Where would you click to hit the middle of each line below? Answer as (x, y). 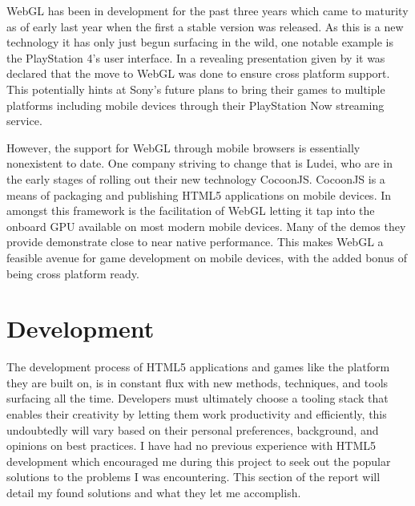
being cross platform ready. (73, 273)
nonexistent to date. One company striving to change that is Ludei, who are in (199, 163)
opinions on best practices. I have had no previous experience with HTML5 (191, 445)
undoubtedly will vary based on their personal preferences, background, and (193, 429)
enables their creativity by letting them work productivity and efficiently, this (197, 414)
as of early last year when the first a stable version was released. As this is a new (205, 26)
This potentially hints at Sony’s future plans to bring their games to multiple (196, 89)
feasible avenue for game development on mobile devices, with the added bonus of (207, 257)
